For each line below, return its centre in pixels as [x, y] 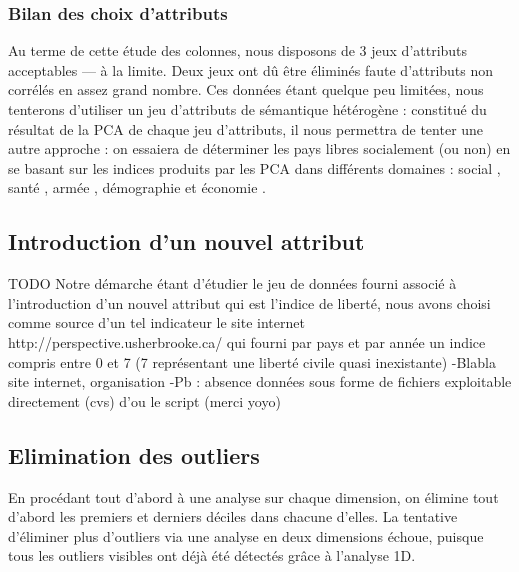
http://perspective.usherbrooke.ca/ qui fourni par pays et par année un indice [247, 341]
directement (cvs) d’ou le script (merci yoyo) [144, 400]
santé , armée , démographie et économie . [137, 187]
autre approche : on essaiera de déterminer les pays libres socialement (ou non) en [259, 148]
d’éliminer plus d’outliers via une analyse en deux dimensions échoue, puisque [246, 535]
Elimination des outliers [134, 454]
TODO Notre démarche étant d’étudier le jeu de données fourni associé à [232, 283]
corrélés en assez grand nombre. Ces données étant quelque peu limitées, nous [246, 89]
